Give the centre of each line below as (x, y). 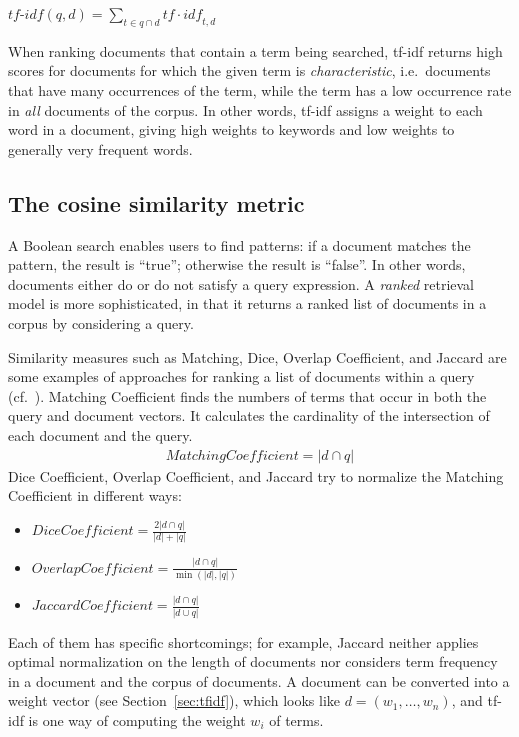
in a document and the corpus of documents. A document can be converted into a (259, 680)
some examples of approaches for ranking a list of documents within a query (241, 376)
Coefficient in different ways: (95, 495)
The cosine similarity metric (156, 202)
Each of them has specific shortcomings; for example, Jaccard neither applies (243, 641)
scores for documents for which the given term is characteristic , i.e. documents (249, 70)
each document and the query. (100, 434)
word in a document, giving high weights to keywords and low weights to (231, 129)
